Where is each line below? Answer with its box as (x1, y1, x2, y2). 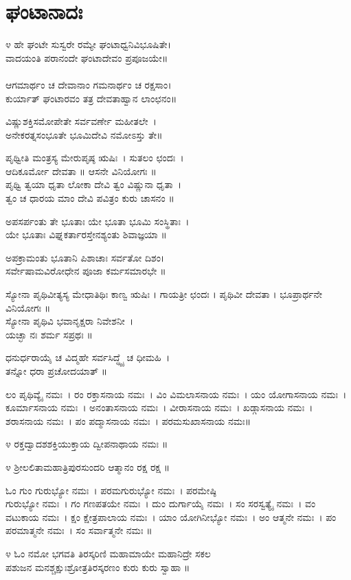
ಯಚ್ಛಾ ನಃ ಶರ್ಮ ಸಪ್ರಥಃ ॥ (5, 327, 93, 341)
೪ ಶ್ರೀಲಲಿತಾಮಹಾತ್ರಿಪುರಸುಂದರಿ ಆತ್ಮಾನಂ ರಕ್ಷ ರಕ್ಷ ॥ (5, 459, 170, 474)
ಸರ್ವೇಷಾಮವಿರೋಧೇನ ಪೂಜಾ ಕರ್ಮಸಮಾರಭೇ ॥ (5, 264, 166, 278)
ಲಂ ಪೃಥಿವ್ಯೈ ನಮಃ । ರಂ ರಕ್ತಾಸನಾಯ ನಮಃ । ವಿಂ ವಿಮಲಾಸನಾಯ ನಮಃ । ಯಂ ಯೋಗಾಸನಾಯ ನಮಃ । (5, 386, 347, 401)
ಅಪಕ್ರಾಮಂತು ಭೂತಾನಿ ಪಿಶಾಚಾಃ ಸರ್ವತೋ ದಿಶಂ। (5, 250, 165, 264)
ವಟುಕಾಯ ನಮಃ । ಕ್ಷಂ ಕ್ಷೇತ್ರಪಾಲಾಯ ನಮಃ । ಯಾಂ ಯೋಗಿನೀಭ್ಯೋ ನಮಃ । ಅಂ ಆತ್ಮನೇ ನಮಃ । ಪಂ (5, 509, 337, 524)
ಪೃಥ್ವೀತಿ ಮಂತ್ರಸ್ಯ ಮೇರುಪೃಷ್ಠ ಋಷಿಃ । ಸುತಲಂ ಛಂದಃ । (5, 150, 184, 165)
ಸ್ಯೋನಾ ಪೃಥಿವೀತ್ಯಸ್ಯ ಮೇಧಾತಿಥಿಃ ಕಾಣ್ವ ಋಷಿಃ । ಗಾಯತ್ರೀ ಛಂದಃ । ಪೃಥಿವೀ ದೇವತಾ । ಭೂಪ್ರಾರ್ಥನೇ (5, 287, 322, 301)
